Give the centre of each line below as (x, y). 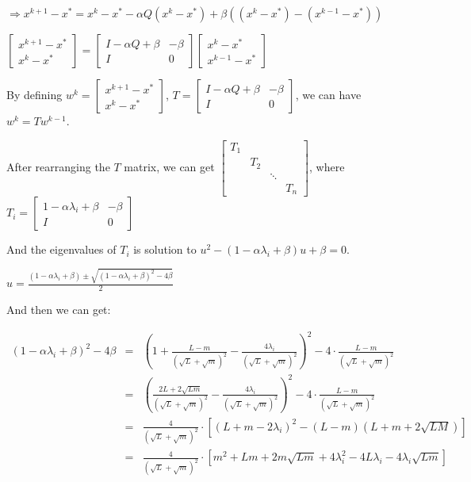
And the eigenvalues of (61, 249)
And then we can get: (59, 310)
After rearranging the (58, 166)
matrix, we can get (169, 166)
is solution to (165, 249)
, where (327, 166)
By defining (34, 94)
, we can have (328, 94)
